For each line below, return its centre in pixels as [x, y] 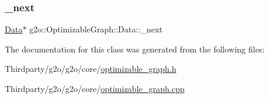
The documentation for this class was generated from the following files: [135, 49]
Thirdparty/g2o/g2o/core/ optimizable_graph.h [91, 69]
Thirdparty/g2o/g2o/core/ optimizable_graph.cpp [95, 88]
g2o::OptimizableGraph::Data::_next [96, 29]
